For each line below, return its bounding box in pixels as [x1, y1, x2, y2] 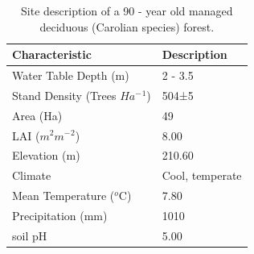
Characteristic [12, 46, 92, 63]
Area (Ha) [12, 106, 63, 123]
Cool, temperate [162, 167, 242, 184]
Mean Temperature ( [12, 187, 115, 204]
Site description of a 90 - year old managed [21, 2, 233, 19]
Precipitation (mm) [12, 206, 108, 223]
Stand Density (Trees [12, 86, 117, 103]
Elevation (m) [12, 147, 80, 164]
